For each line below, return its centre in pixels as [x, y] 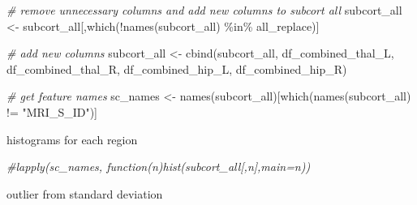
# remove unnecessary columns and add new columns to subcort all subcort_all [204, 10]
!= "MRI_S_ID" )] [52, 111]
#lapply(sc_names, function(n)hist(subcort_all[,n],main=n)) [159, 167]
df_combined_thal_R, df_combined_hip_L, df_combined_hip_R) [177, 68]
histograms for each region [72, 139]
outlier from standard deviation [85, 193]
